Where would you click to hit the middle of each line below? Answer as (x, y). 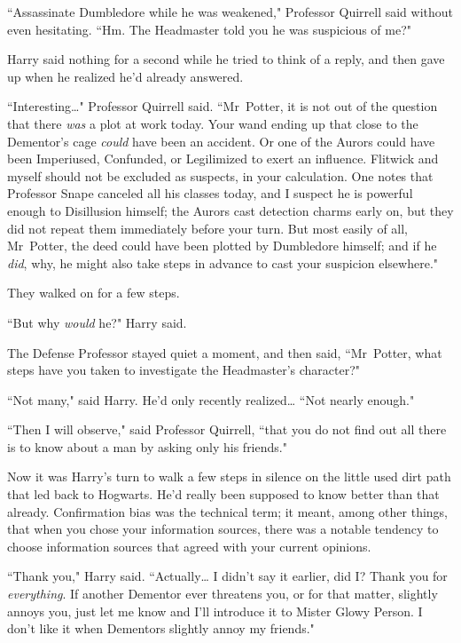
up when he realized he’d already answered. (125, 76)
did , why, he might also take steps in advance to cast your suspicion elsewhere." (223, 262)
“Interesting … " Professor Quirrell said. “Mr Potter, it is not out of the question (223, 106)
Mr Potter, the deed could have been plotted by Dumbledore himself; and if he (222, 246)
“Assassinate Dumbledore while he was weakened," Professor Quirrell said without (230, 12)
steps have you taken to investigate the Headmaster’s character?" (184, 370)
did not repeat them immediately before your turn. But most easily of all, (208, 228)
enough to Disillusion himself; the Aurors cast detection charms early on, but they (230, 210)
